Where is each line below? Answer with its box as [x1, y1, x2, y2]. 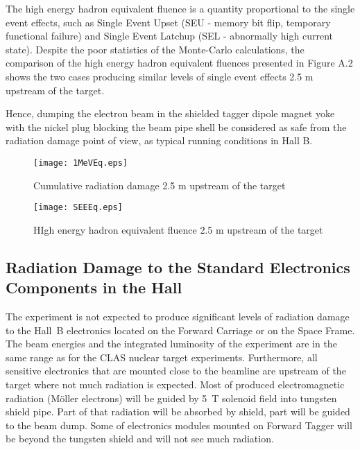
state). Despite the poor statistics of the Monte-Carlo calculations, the [6, 42, 305, 56]
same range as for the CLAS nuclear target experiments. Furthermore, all [6, 349, 318, 364]
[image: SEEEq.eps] [33, 202, 123, 213]
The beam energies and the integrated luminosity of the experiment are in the [6, 336, 337, 351]
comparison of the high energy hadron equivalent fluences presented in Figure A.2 [6, 55, 353, 70]
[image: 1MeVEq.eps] [33, 157, 128, 168]
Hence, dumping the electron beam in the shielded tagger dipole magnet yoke [6, 106, 335, 121]
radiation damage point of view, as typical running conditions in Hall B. [6, 133, 313, 148]
